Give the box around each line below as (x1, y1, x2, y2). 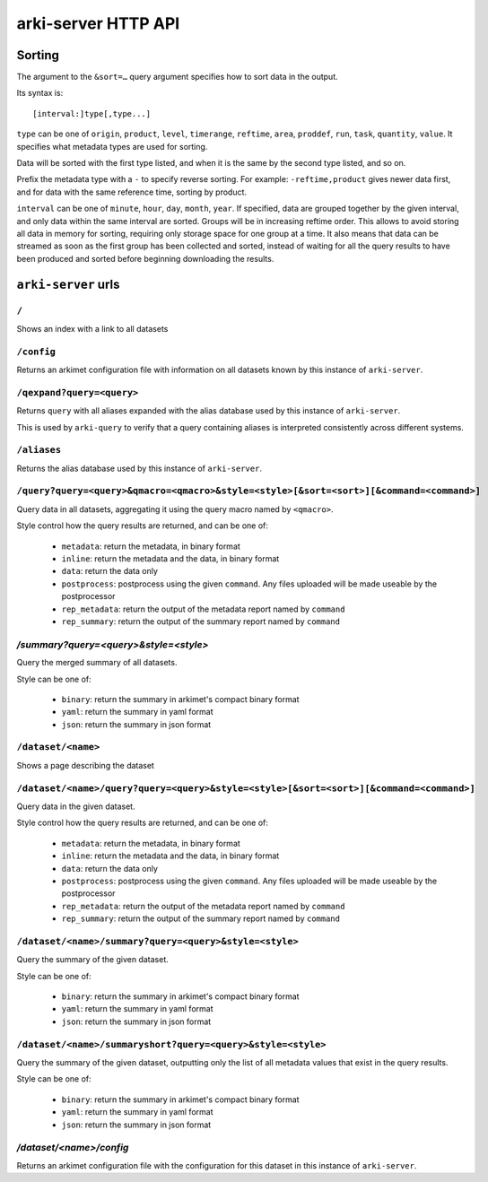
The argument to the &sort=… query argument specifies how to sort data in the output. (16, 72, 338, 83)
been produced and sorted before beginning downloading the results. (16, 253, 274, 264)
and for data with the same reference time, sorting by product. (16, 187, 247, 197)
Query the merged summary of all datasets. (16, 657, 178, 668)
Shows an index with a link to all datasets (16, 323, 169, 334)
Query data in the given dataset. (16, 801, 135, 812)
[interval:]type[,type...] (32, 109, 152, 118)
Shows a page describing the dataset (16, 760, 154, 770)
